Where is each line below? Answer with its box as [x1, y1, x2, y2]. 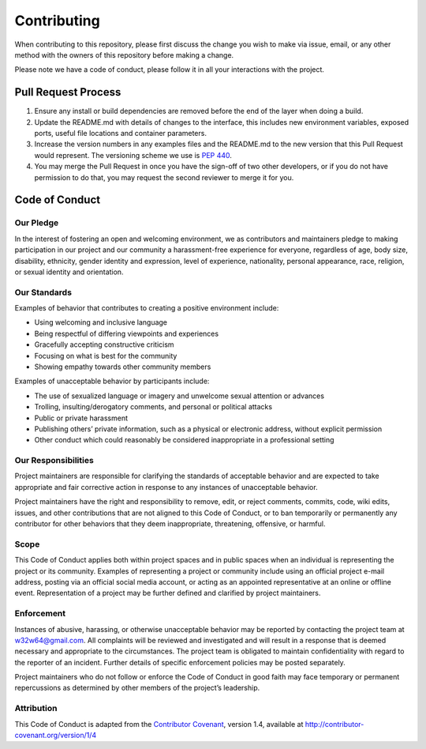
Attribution [14, 703, 58, 714]
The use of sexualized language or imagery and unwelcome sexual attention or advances [34, 391, 325, 401]
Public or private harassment [34, 413, 129, 423]
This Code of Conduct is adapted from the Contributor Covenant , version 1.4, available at [14, 719, 304, 728]
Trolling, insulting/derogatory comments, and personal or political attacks [34, 402, 272, 412]
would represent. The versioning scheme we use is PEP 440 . [34, 150, 233, 160]
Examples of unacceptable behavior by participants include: [14, 376, 210, 386]
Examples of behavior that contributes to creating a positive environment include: [14, 303, 279, 313]
